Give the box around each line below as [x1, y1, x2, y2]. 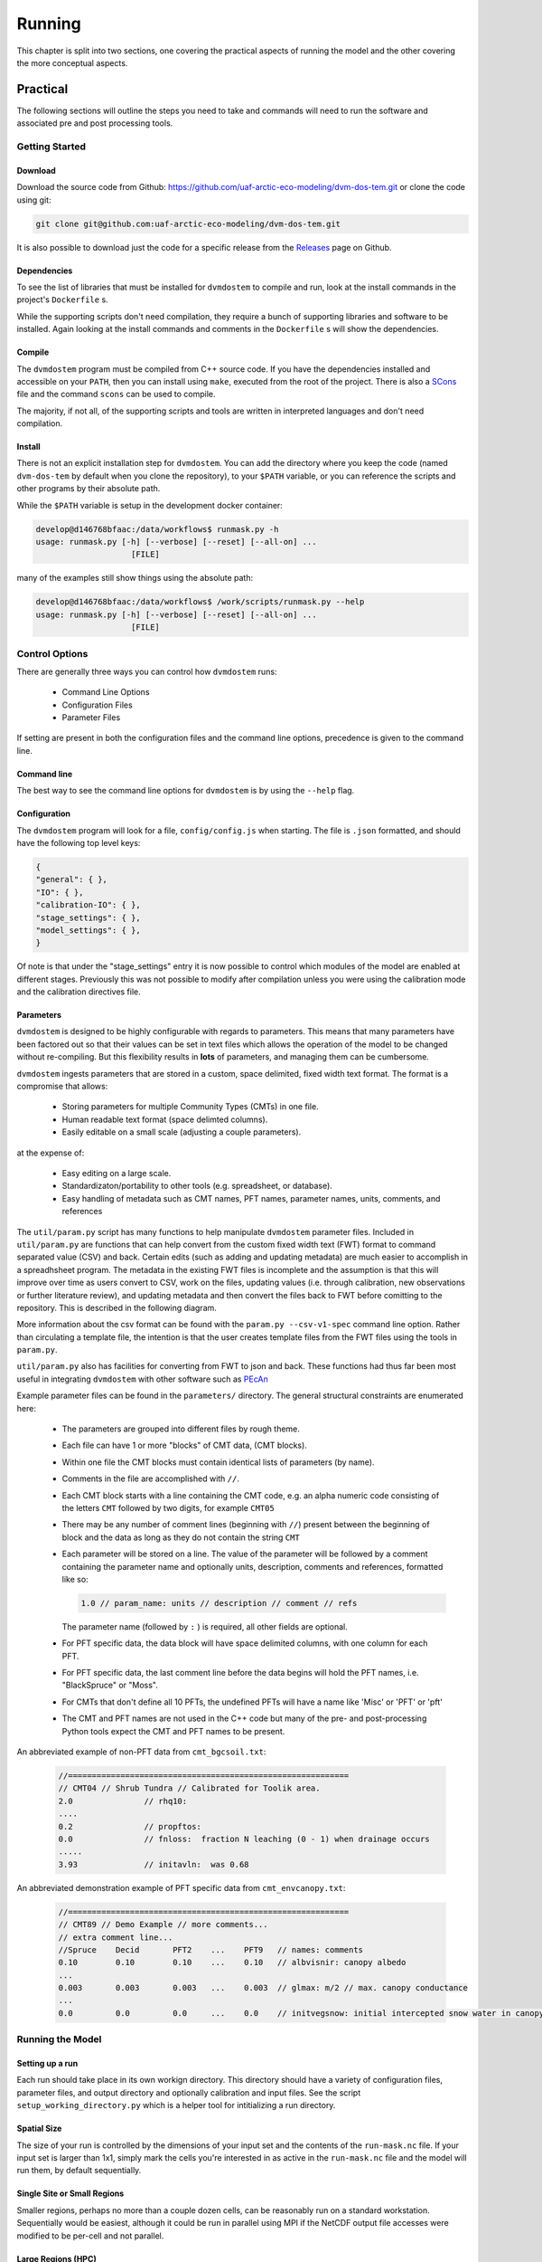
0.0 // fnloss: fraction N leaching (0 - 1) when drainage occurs [58, 1833, 431, 1844]
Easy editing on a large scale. [61, 1168, 172, 1178]
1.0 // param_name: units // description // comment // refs [80, 1598, 358, 1608]
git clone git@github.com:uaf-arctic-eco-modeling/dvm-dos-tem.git [35, 218, 341, 229]
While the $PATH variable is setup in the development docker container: [16, 499, 284, 510]
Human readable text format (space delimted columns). [61, 1114, 268, 1125]
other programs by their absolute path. [16, 483, 161, 494]
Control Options [16, 647, 89, 660]
